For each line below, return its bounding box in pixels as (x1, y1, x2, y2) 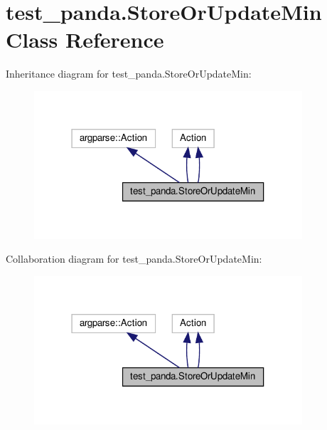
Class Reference (6, 25, 164, 54)
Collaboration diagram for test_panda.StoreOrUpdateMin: (6, 251, 262, 266)
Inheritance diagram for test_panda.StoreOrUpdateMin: (6, 66, 252, 81)
